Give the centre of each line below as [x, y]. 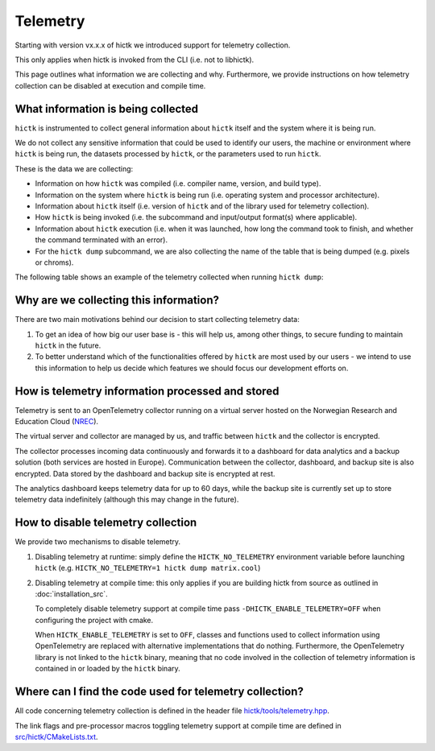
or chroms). [54, 262]
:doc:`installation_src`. [71, 594]
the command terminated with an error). [101, 240]
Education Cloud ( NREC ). [57, 422]
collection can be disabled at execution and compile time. [110, 85]
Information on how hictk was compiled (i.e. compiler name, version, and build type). [178, 184]
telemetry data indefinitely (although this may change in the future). [127, 500]
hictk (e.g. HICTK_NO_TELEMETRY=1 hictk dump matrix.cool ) [148, 568]
